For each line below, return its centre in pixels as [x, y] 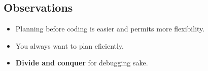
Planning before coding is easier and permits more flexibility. [110, 29]
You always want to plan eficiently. [70, 45]
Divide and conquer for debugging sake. [82, 63]
